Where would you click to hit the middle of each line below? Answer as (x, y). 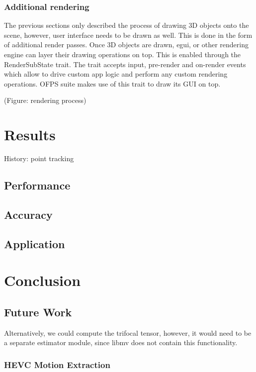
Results (30, 135)
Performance (37, 185)
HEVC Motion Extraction (57, 364)
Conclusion (43, 280)
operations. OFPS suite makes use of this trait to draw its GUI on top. (112, 83)
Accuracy (28, 214)
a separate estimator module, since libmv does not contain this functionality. (121, 342)
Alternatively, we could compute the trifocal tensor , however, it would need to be (128, 332)
